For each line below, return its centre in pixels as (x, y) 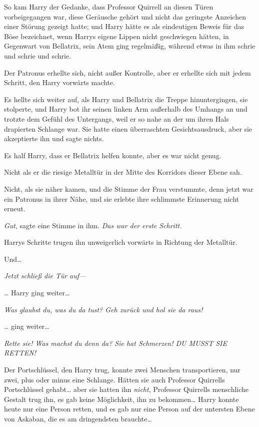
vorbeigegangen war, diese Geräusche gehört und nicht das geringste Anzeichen (125, 16)
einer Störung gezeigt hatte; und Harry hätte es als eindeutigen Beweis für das (124, 26)
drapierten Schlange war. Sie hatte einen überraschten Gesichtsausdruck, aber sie (128, 128)
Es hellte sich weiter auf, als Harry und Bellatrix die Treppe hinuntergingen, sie (126, 99)
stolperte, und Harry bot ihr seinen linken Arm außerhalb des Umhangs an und (126, 109)
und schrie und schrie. (38, 55)
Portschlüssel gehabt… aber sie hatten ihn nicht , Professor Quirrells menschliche (126, 389)
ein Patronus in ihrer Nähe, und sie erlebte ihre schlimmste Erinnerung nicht (121, 198)
